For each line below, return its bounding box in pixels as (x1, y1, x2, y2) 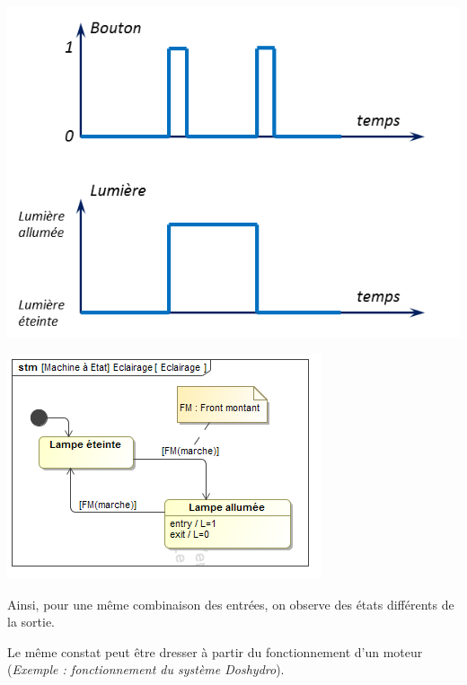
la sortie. (7, 612, 56, 631)
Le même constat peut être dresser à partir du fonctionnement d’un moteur (7, 642, 423, 661)
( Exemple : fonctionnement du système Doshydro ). (7, 660, 285, 679)
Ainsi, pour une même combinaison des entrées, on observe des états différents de (7, 594, 454, 613)
